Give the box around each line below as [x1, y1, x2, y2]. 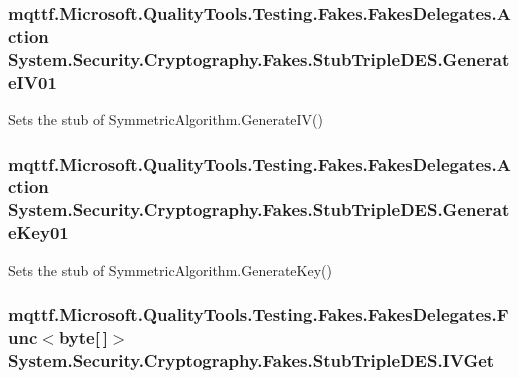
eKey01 [8, 220, 69, 245]
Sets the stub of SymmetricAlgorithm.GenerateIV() [8, 108, 323, 129]
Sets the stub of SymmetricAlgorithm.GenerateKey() [8, 259, 332, 280]
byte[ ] [58, 325, 108, 349]
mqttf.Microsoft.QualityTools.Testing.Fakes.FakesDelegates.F [8, 302, 509, 327]
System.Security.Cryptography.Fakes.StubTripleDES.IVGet [8, 347, 495, 372]
